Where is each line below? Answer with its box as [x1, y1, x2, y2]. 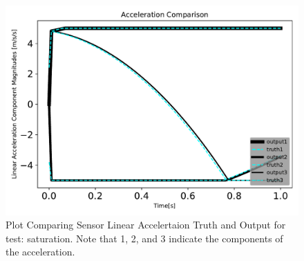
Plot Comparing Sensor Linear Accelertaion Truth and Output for [6, 217, 286, 232]
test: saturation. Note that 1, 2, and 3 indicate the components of [6, 231, 283, 245]
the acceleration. [6, 244, 75, 259]
